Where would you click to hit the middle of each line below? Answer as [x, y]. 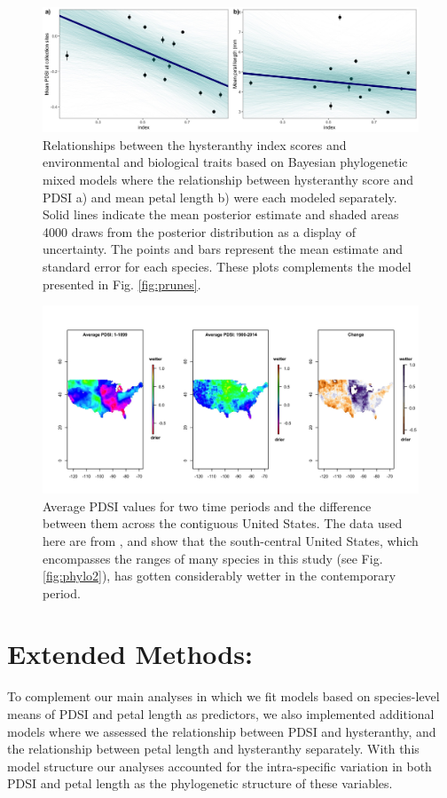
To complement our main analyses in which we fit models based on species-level [223, 696]
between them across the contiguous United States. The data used [223, 523]
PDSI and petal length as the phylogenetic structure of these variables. [200, 783]
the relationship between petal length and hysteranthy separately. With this [213, 749]
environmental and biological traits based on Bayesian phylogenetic [225, 162]
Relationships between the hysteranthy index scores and [195, 144]
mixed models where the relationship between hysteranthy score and [228, 179]
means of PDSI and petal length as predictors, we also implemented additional [221, 714]
